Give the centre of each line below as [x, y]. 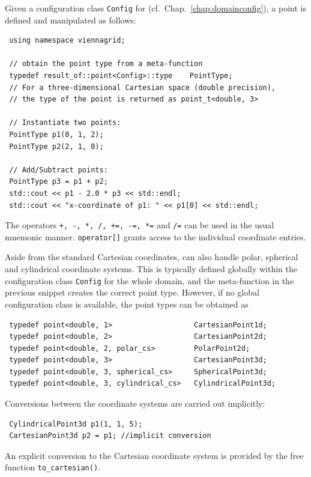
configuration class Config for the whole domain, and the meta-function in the [149, 280]
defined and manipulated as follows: [71, 20]
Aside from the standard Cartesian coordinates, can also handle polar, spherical [152, 257]
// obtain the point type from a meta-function [106, 64]
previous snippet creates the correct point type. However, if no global [132, 292]
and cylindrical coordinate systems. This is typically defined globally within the [151, 269]
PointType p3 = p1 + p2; [59, 182]
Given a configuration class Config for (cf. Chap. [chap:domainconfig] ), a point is [155, 8]
